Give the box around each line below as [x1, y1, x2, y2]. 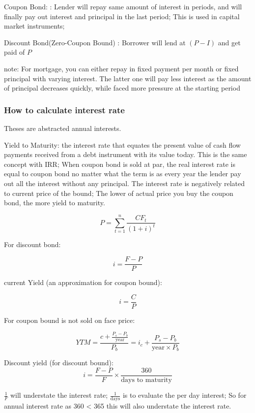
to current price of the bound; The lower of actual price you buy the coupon [4, 188, 233, 198]
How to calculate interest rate [4, 103, 125, 116]
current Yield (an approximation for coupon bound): [4, 277, 162, 287]
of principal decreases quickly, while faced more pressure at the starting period [4, 83, 240, 93]
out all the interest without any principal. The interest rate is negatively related [4, 178, 245, 188]
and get [218, 37, 241, 47]
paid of [4, 47, 25, 57]
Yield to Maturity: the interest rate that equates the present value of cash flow [4, 139, 241, 150]
